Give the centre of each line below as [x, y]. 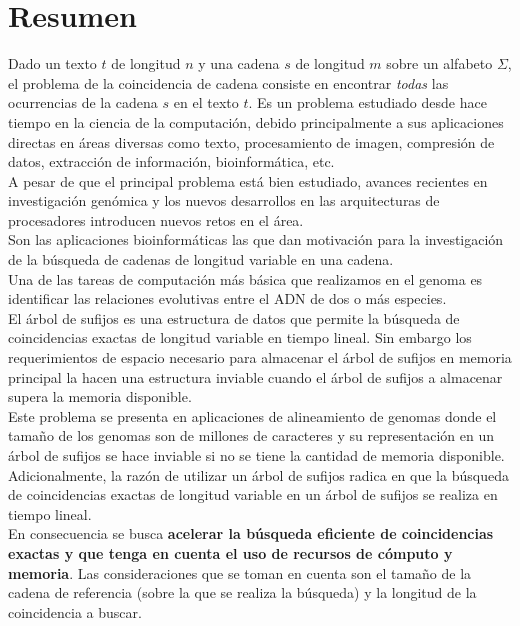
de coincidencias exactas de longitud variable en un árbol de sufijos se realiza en [253, 494]
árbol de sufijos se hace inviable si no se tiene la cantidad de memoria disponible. [256, 455]
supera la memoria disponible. [100, 396]
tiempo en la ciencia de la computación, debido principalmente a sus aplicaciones [256, 121]
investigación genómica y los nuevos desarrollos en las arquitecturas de [224, 200]
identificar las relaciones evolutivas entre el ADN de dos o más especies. [227, 298]
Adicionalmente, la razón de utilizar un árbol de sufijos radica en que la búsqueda [258, 474]
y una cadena [239, 63]
